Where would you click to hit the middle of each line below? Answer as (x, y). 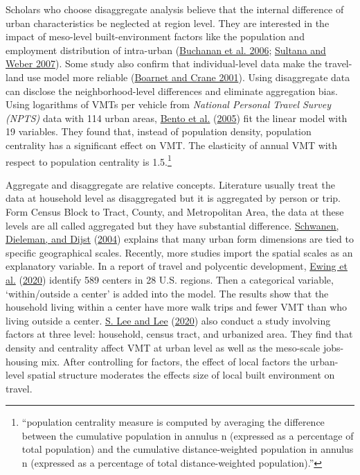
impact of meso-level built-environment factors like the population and (155, 36)
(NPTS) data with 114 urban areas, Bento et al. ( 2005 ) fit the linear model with (177, 118)
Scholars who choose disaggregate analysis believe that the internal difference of (175, 9)
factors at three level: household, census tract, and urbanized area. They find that (179, 334)
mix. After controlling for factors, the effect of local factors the (174, 361)
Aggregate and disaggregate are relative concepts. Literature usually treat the (170, 184)
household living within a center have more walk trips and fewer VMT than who (177, 307)
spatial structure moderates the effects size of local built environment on (181, 375)
